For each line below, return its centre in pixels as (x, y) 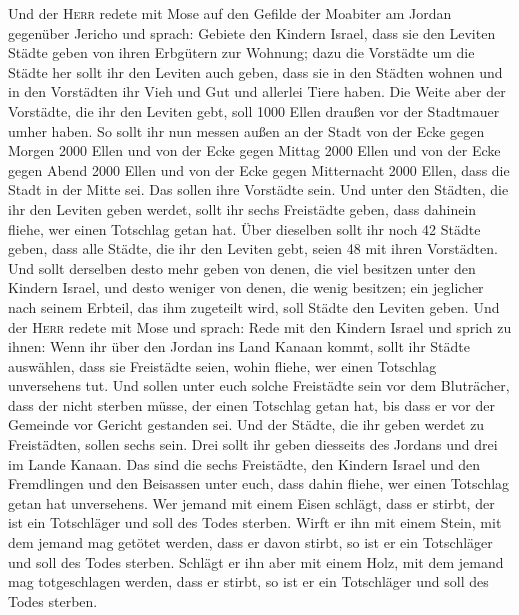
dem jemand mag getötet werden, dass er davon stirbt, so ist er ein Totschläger (250, 542)
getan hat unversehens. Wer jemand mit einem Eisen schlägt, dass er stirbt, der (251, 502)
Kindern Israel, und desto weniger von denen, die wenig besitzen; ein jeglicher (246, 287)
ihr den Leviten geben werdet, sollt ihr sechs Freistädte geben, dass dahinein (242, 208)
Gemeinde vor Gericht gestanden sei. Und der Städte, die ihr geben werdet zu (246, 424)
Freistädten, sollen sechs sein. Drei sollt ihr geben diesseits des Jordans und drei (253, 444)
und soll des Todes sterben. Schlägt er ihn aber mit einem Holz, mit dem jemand (256, 561)
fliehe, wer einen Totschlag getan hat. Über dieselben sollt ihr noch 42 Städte (244, 228)
